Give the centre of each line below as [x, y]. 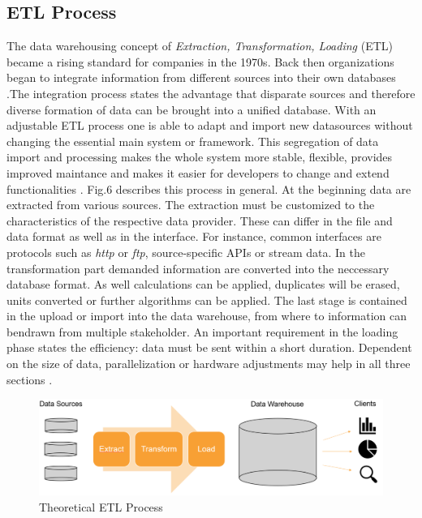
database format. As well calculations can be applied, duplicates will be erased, [203, 284]
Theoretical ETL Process [101, 506]
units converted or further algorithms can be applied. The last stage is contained [207, 300]
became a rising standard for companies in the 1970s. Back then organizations [200, 61]
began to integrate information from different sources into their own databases [201, 77]
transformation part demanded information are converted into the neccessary [198, 268]
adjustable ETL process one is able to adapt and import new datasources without [210, 125]
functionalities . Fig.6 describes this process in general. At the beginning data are [209, 188]
